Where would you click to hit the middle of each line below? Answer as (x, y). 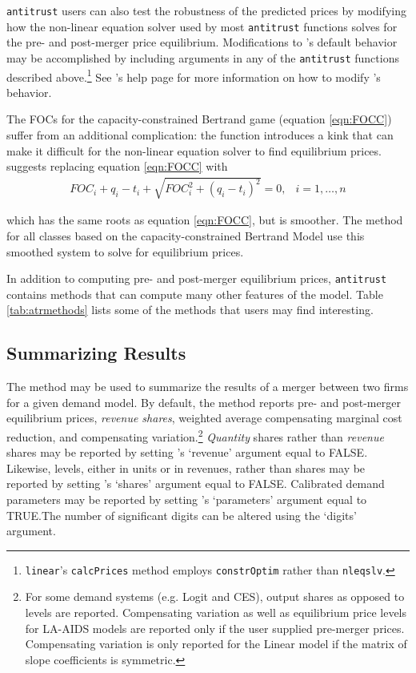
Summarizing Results (96, 353)
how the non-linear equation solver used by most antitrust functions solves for (202, 26)
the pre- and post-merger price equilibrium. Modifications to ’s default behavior (202, 42)
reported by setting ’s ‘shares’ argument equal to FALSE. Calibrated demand (196, 484)
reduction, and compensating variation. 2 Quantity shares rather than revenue (195, 435)
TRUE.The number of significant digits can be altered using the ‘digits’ (182, 515)
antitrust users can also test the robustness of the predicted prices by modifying (206, 10)
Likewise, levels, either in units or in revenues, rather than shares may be (186, 467)
